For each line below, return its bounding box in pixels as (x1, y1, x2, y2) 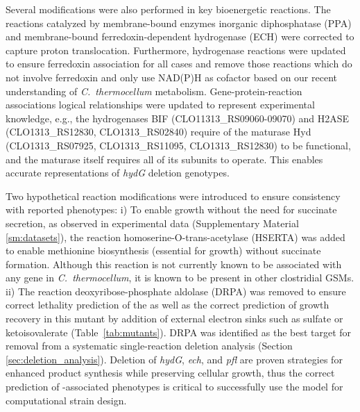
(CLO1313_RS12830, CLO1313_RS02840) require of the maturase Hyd (6, 124, 311, 139)
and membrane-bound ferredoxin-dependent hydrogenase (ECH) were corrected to (6, 29, 354, 44)
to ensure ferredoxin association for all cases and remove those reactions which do (6, 56, 352, 71)
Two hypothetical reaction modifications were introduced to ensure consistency (6, 188, 341, 203)
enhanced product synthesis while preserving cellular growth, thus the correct (6, 365, 335, 380)
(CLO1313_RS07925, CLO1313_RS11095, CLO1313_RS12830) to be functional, (6, 138, 351, 152)
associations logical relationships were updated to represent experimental (6, 97, 315, 112)
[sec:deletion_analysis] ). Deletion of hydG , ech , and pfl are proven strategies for (6, 352, 343, 366)
